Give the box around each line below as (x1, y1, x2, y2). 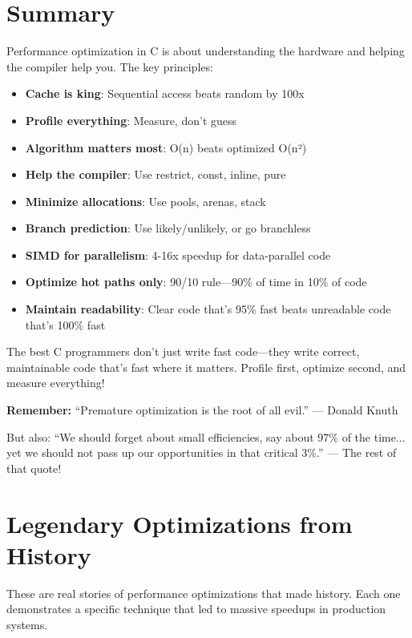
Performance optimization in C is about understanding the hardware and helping (6, 42, 405, 59)
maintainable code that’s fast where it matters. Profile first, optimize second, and (6, 358, 406, 375)
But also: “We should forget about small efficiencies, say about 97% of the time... (6, 428, 406, 445)
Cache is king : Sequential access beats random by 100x (25, 85, 305, 102)
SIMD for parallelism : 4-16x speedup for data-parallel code (25, 246, 331, 263)
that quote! (6, 459, 62, 476)
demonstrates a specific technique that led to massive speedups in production (6, 600, 386, 617)
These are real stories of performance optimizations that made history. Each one (6, 584, 401, 601)
